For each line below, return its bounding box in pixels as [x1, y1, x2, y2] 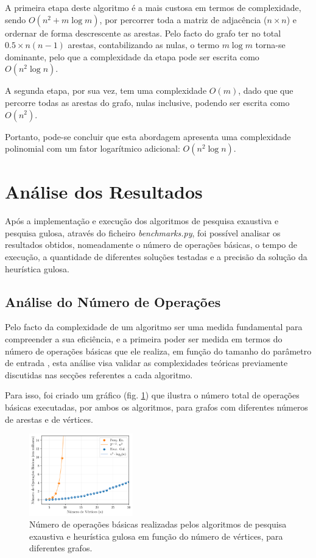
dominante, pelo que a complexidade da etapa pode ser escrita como [5, 50, 259, 63]
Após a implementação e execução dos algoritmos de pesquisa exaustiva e [5, 214, 279, 227]
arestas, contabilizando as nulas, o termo [68, 38, 220, 51]
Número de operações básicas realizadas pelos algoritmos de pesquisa [29, 518, 287, 531]
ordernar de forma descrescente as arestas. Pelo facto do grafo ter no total [5, 26, 281, 39]
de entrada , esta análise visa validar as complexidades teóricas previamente [5, 356, 288, 369]
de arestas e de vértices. [5, 412, 93, 425]
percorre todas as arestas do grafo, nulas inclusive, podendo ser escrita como [5, 96, 290, 108]
